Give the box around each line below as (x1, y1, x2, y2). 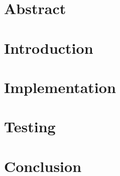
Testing (4, 116, 56, 137)
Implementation (4, 76, 116, 97)
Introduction (4, 37, 93, 58)
